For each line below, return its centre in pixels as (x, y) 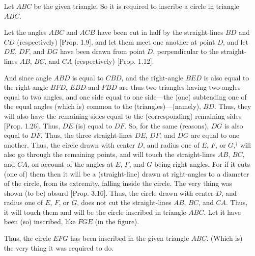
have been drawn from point (102, 51)
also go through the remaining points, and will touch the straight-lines (110, 154)
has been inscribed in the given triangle (130, 238)
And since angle (28, 77)
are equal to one (215, 135)
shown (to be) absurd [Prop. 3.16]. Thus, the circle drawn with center (109, 192)
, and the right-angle (153, 77)
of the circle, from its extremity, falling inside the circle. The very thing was (118, 183)
